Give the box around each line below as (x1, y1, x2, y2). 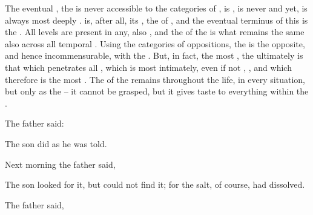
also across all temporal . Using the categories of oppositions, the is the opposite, (5, 37, 305, 50)
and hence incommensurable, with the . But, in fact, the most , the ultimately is (5, 49, 303, 62)
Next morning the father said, (5, 157, 116, 170)
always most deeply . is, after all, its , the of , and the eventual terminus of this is (5, 13, 308, 26)
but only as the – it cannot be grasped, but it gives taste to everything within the (5, 85, 309, 98)
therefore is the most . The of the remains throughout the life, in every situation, (5, 73, 305, 85)
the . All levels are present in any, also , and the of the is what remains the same (5, 25, 305, 38)
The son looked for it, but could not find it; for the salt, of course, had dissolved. (5, 178, 305, 191)
